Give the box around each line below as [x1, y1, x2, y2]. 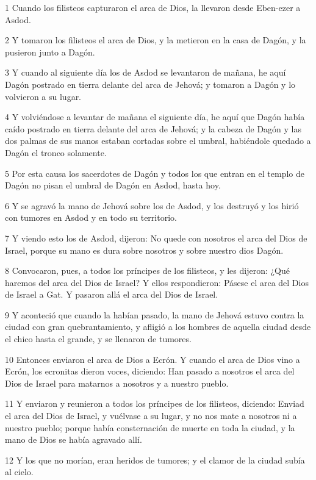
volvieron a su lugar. [5, 90, 82, 102]
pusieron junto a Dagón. [5, 45, 95, 58]
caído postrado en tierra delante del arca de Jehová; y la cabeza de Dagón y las [5, 122, 301, 135]
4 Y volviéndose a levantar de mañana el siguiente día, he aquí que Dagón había [5, 110, 305, 123]
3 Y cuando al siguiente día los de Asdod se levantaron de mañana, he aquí [5, 66, 286, 79]
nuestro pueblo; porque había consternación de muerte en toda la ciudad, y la [5, 421, 295, 434]
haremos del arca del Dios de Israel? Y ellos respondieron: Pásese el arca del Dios [5, 276, 309, 288]
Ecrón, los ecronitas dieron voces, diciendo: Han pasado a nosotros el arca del [5, 365, 295, 378]
